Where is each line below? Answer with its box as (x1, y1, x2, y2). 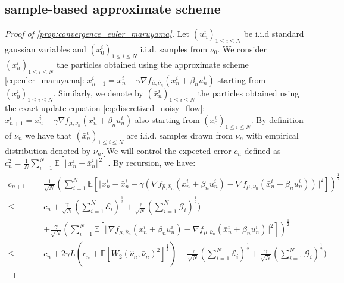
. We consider (217, 43, 267, 55)
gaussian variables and (5, 43, 86, 55)
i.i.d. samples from (140, 43, 208, 55)
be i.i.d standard (243, 27, 304, 40)
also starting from (135, 113, 200, 125)
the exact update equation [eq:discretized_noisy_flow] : (5, 102, 205, 114)
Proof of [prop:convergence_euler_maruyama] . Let (5, 27, 190, 40)
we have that (25, 128, 72, 141)
